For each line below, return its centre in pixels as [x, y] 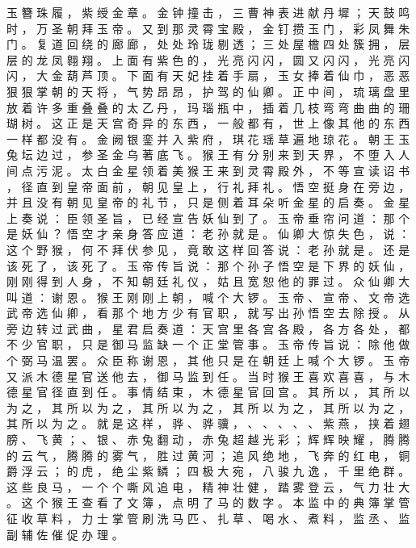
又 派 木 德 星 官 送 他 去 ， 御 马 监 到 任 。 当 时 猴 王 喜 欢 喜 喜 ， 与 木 [208, 376]
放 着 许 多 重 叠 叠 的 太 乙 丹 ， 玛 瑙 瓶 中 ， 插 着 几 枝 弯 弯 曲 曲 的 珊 [208, 107]
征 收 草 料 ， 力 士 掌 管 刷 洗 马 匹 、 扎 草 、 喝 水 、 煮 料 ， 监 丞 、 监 [208, 518]
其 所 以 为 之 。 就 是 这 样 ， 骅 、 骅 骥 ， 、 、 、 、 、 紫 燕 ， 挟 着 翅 [208, 423]
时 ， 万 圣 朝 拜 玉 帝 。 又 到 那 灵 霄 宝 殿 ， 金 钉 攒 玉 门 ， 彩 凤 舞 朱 [208, 28]
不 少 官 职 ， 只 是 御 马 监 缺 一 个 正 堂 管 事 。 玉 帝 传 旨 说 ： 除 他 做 [208, 344]
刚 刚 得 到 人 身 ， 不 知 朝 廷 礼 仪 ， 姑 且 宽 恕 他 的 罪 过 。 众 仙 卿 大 [208, 281]
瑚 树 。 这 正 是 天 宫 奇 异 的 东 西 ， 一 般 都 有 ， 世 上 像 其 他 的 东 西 [208, 123]
